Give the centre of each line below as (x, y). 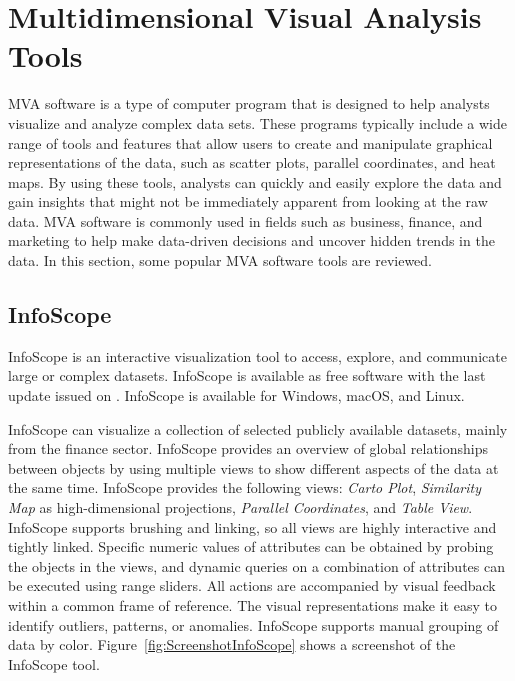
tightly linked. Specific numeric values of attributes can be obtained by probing (251, 546)
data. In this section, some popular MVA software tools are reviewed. (220, 260)
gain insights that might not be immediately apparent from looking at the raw (248, 201)
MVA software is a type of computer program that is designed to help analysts (249, 103)
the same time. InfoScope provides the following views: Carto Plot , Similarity (245, 487)
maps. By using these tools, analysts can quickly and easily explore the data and (255, 181)
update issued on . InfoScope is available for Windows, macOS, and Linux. (236, 395)
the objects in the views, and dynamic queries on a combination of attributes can (256, 565)
